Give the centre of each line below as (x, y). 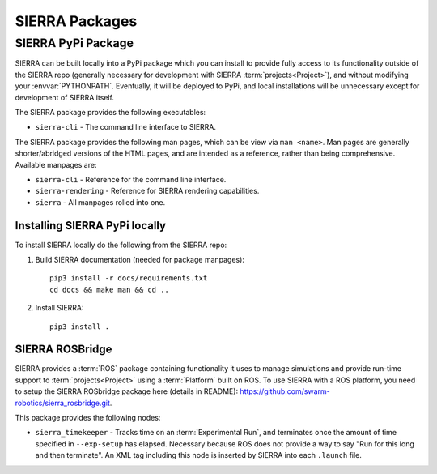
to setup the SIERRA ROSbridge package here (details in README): (127, 391)
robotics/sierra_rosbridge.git (63, 403)
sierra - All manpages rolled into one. (100, 202)
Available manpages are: (56, 164)
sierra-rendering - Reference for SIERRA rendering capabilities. (147, 191)
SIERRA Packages (76, 21)
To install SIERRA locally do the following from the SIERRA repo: (121, 245)
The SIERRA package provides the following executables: (110, 112)
